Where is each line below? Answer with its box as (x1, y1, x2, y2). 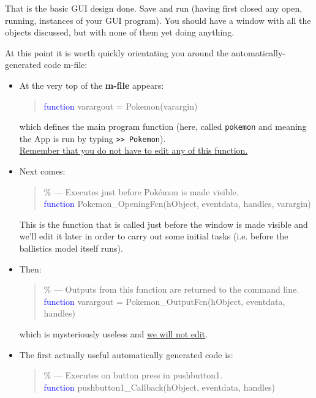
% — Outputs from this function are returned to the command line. (43, 283, 299, 296)
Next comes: (19, 165, 66, 178)
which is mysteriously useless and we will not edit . (19, 328, 208, 340)
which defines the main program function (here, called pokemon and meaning (19, 120, 307, 133)
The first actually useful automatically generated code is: (19, 348, 233, 361)
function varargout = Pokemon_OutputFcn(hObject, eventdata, (43, 295, 285, 307)
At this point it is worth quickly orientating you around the (5, 46, 229, 59)
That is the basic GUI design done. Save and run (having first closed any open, (5, 2, 303, 14)
